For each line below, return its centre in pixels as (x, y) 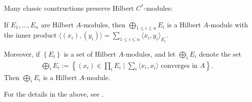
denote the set (220, 53)
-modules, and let (149, 53)
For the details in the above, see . (54, 94)
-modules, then (103, 24)
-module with (228, 24)
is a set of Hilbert (90, 53)
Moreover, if (22, 53)
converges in (179, 66)
